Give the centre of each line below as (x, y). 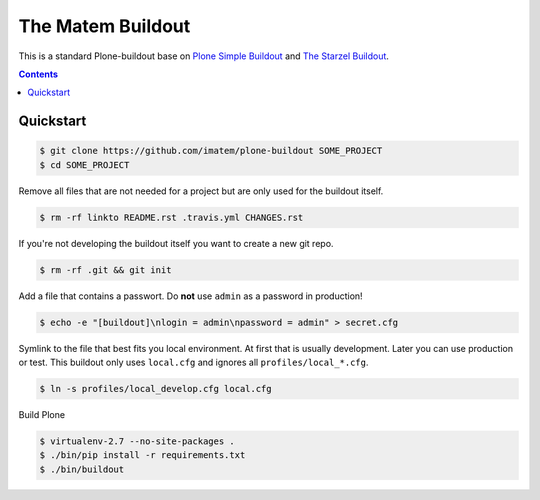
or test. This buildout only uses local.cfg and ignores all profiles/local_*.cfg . (193, 362)
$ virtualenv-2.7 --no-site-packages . (137, 441)
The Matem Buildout (104, 26)
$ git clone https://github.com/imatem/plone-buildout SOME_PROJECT (211, 151)
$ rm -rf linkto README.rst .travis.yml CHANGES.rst (171, 217)
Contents (38, 74)
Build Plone (41, 414)
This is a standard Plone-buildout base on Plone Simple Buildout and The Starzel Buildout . (204, 56)
